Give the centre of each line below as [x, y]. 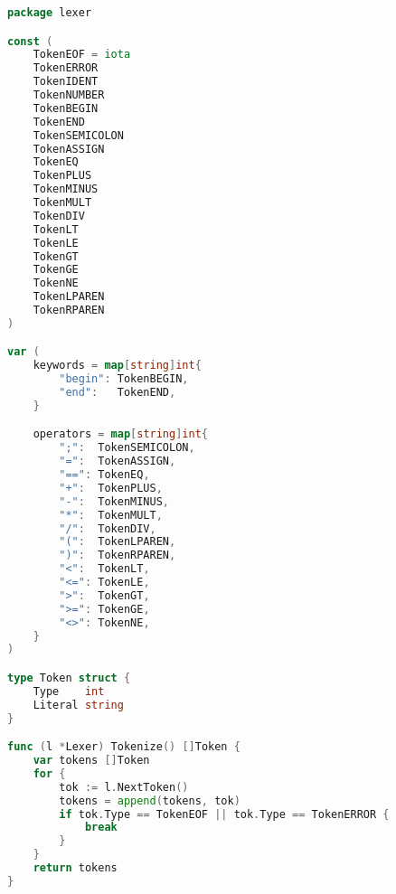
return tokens [75, 868]
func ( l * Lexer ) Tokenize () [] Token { [124, 747]
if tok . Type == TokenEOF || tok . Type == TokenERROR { [224, 814]
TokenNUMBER [69, 95]
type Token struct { [69, 678]
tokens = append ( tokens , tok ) [150, 800]
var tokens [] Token [91, 761]
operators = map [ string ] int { [121, 434]
